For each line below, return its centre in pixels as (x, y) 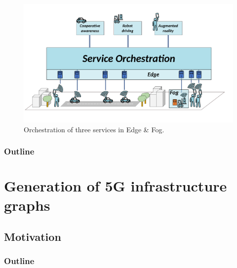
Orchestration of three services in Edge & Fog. (94, 129)
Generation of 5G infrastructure (116, 186)
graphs (27, 205)
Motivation (33, 236)
